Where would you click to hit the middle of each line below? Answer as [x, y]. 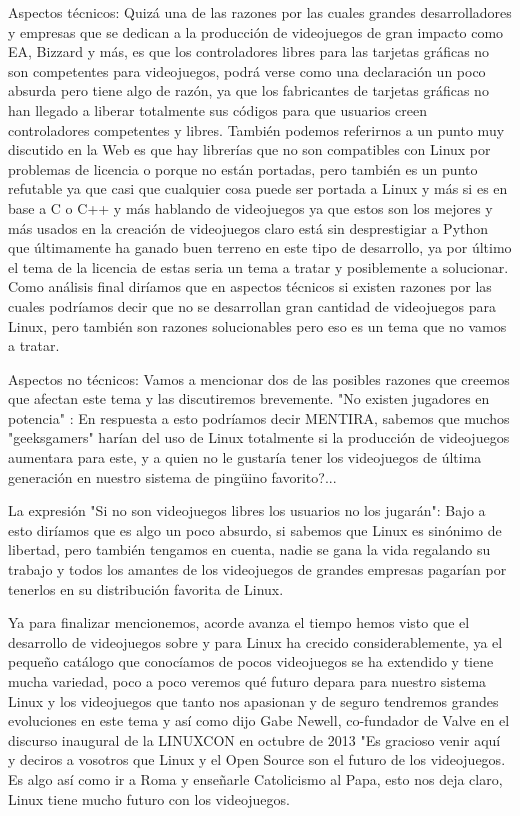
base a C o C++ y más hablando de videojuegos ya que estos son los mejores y [250, 207]
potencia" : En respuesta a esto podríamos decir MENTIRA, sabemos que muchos [259, 417]
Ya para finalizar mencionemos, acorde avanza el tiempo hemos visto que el [239, 622]
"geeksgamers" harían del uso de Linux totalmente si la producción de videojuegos [259, 437]
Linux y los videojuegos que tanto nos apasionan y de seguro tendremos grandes [253, 700]
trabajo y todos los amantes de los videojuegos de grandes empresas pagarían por [257, 569]
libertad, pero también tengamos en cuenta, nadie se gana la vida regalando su [249, 549]
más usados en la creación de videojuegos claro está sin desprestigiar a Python [248, 227]
